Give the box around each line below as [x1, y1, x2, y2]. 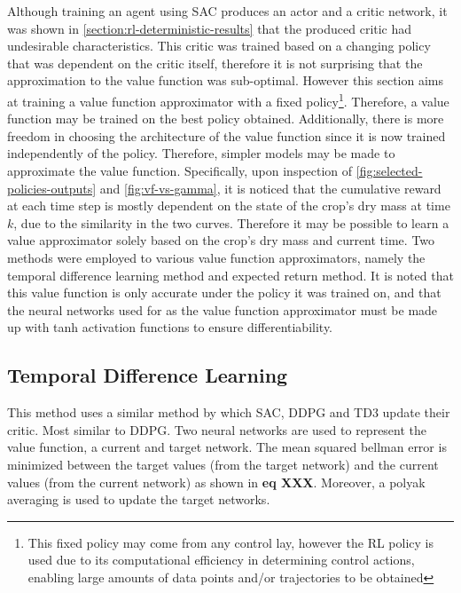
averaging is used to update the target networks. [7, 490, 270, 509]
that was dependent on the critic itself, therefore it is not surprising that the [7, 53, 423, 72]
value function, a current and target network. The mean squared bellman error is [7, 438, 447, 456]
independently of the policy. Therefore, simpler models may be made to [7, 144, 395, 162]
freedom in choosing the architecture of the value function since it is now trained [7, 126, 446, 145]
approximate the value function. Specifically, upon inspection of [7, 162, 353, 179]
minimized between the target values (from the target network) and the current [7, 455, 439, 473]
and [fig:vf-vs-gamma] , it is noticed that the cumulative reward [99, 178, 441, 197]
